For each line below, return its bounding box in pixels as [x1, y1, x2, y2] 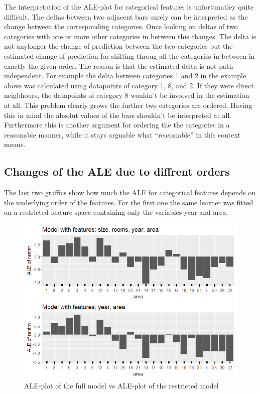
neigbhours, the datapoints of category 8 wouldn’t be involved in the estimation [4, 90, 249, 100]
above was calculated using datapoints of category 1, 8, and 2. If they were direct [4, 80, 254, 90]
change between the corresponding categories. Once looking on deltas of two [4, 21, 238, 32]
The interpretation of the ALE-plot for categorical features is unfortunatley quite [4, 2, 254, 12]
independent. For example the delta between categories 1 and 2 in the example [4, 70, 246, 81]
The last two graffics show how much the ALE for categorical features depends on [4, 187, 255, 198]
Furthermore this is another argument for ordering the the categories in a [4, 119, 230, 130]
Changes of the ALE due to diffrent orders [4, 164, 230, 179]
